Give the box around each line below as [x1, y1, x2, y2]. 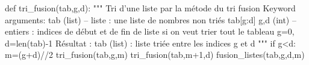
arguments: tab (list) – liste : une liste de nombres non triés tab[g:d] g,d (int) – [5, 13, 296, 26]
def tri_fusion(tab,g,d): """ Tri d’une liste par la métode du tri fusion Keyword [5, 2, 296, 14]
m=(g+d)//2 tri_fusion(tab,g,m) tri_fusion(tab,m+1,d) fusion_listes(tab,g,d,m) [5, 48, 305, 61]
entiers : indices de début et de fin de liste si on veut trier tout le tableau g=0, [5, 25, 295, 38]
